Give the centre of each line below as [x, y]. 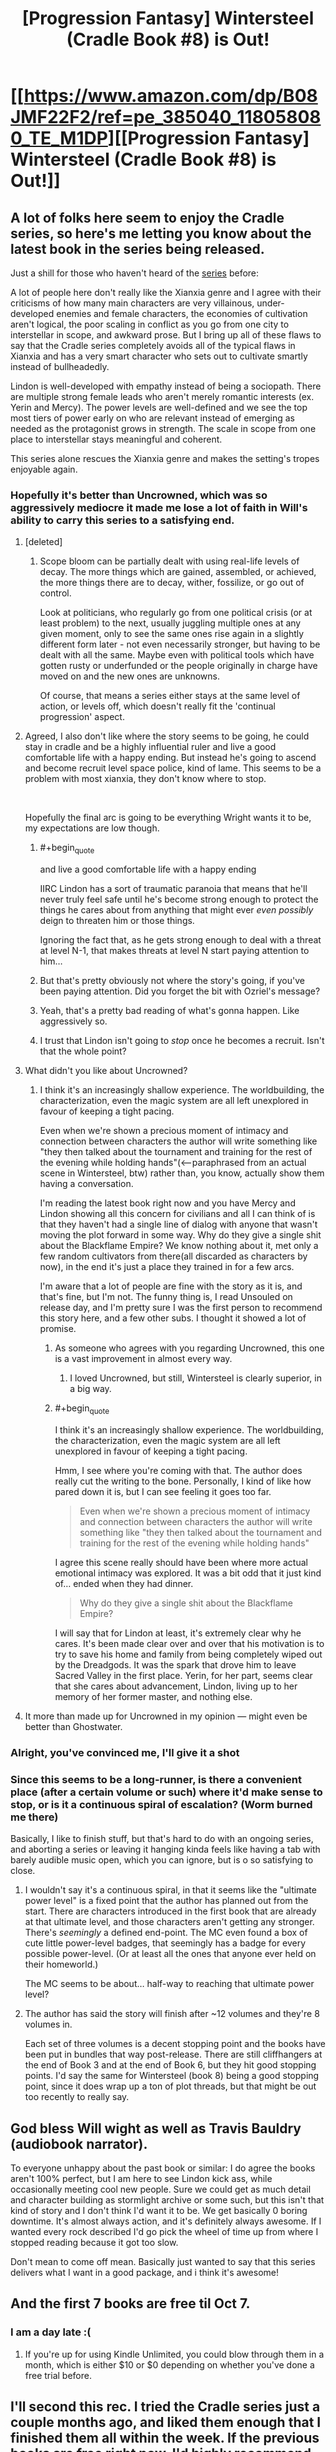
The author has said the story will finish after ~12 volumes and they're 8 [172, 2014]
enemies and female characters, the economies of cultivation [182, 313]
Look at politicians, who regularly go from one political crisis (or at [176, 613]
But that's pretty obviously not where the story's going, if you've [172, 981]
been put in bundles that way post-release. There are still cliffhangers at [173, 2054]
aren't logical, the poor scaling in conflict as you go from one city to [150, 324]
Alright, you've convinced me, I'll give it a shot [125, 1752]
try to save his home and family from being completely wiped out [188, 1654]
